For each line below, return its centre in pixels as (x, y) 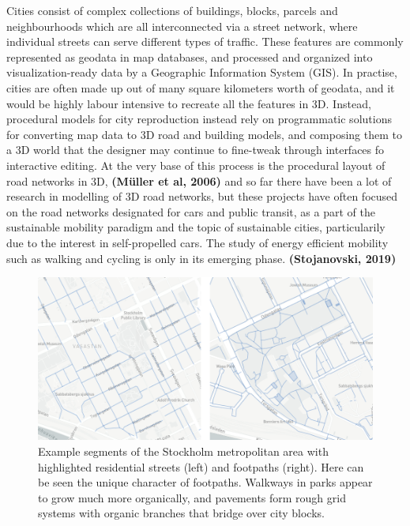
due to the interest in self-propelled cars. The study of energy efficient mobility (197, 242)
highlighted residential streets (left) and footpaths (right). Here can (201, 466)
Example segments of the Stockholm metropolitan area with (183, 451)
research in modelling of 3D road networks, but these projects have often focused (202, 196)
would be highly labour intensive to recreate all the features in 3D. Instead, (189, 103)
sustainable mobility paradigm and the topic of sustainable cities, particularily (196, 227)
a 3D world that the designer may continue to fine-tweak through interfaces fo (196, 150)
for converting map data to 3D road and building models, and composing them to (205, 134)
